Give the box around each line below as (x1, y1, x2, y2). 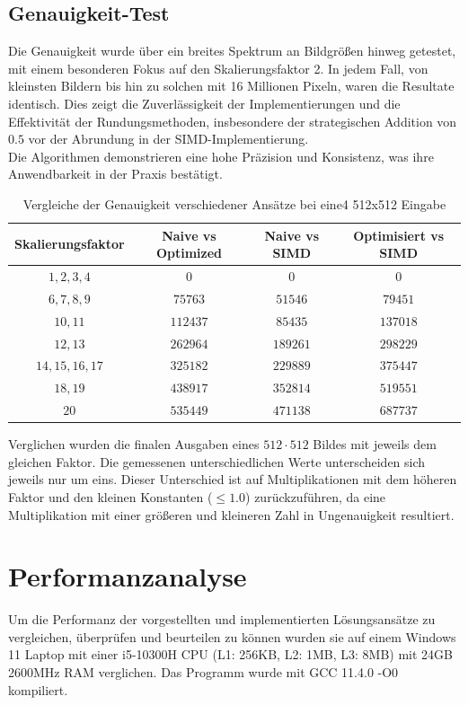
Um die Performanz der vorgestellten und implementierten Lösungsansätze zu (8, 610, 436, 629)
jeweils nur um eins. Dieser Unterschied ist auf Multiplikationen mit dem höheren (8, 470, 457, 489)
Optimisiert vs (353, 225, 445, 244)
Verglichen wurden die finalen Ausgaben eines (8, 435, 260, 454)
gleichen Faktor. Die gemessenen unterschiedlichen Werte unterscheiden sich (8, 452, 426, 471)
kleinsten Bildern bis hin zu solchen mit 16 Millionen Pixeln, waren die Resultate (8, 76, 455, 95)
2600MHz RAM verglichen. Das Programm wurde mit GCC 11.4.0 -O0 (8, 663, 399, 682)
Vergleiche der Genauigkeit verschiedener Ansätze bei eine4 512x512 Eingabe (22, 194, 446, 213)
